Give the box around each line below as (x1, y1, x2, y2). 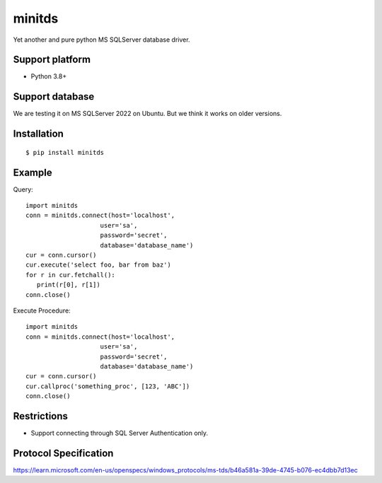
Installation (13, 128, 64, 140)
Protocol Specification (13, 447, 114, 459)
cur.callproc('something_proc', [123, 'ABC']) (25, 382, 190, 390)
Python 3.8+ (30, 72, 67, 81)
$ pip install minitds (25, 149, 105, 156)
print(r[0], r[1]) (36, 281, 100, 289)
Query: (13, 185, 33, 194)
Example (13, 166, 52, 178)
